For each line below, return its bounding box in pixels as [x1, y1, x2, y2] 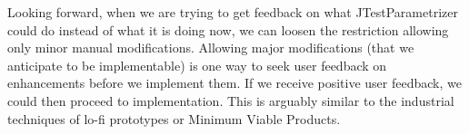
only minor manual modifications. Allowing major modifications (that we [7, 38, 414, 57]
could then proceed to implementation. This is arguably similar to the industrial [7, 91, 454, 110]
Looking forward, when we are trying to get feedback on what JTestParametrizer [7, 3, 458, 21]
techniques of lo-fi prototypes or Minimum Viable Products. [7, 109, 341, 128]
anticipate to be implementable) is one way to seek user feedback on [7, 55, 387, 74]
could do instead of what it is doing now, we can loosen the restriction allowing [7, 20, 449, 39]
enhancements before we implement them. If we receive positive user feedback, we [7, 73, 462, 92]
